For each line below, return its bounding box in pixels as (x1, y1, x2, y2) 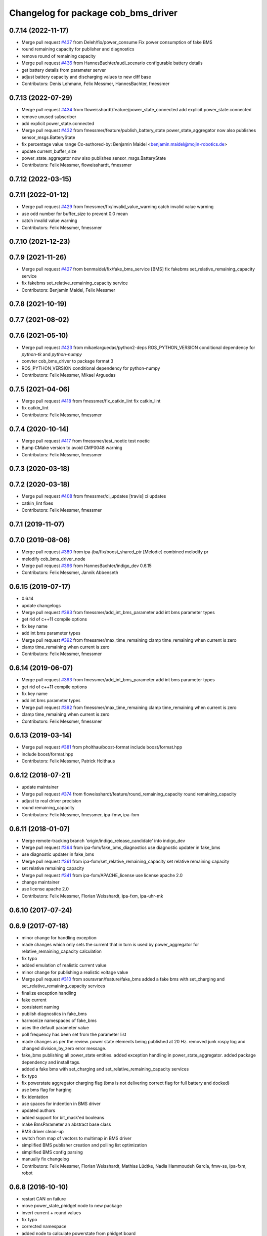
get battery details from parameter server (21, 67, 106, 73)
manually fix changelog (21, 1156, 69, 1162)
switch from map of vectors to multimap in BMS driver (21, 1135, 132, 1142)
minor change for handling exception (21, 934, 97, 940)
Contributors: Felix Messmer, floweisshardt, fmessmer (21, 162, 132, 168)
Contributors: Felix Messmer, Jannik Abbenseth (21, 570, 119, 575)
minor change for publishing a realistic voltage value (21, 969, 129, 975)
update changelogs (21, 602, 61, 608)
